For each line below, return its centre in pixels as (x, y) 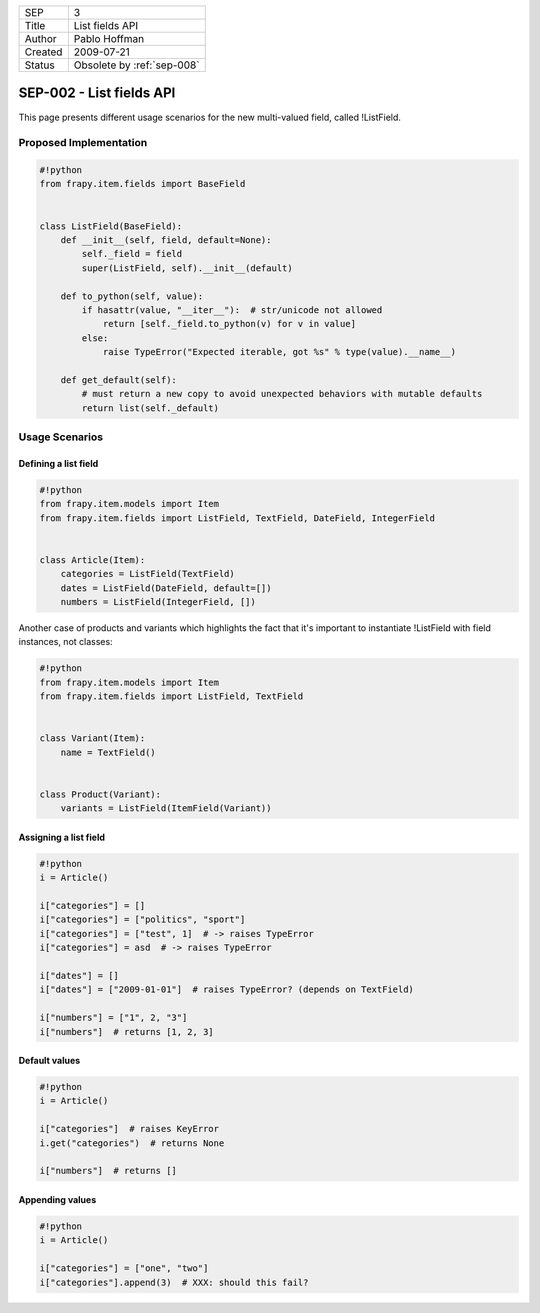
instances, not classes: (66, 642)
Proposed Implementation (83, 143)
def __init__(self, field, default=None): (166, 240)
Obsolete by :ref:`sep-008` (136, 65)
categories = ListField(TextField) (147, 574)
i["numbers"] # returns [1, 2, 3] (126, 1031)
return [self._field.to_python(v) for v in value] (229, 324)
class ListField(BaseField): (111, 226)
